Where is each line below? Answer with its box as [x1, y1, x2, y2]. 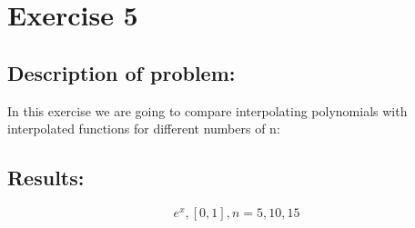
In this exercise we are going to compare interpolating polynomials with [7, 101, 408, 120]
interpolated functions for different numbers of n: [7, 119, 280, 138]
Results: [7, 164, 85, 192]
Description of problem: [7, 58, 236, 86]
